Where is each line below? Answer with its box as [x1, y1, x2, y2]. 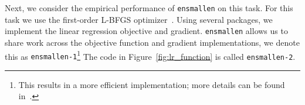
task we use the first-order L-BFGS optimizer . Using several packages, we [5, 13, 273, 25]
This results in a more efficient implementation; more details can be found [18, 78, 285, 90]
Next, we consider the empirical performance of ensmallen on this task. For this [5, 2, 293, 13]
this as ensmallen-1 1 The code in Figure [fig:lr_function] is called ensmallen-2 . [5, 48, 296, 62]
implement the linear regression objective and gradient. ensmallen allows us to [5, 25, 288, 37]
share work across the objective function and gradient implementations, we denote [5, 36, 300, 48]
